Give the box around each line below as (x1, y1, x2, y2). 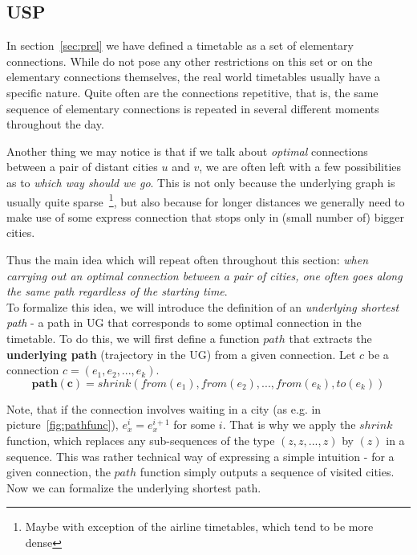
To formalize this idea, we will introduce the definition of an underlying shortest (6, 298, 399, 315)
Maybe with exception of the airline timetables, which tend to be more (25, 518, 374, 535)
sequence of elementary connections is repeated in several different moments (6, 100, 379, 116)
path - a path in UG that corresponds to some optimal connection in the (6, 314, 362, 331)
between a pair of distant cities (6, 158, 158, 175)
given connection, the (6, 463, 111, 480)
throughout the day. (6, 116, 104, 133)
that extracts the (289, 329, 372, 346)
